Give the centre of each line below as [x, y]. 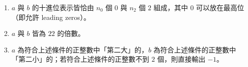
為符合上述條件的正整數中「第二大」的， [83, 49]
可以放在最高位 [220, 7]
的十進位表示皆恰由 [63, 7]
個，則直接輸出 [181, 59]
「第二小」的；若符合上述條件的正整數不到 [80, 59]
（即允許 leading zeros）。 [51, 17]
